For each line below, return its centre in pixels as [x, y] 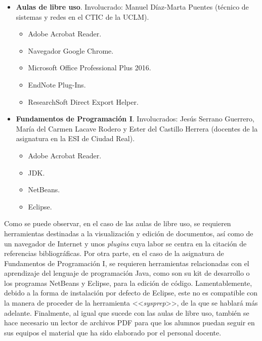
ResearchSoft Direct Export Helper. [83, 101]
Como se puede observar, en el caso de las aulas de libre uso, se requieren [118, 223]
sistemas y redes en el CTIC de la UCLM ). [82, 16]
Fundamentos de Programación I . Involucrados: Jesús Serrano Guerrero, [135, 119]
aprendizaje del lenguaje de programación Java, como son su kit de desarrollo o [127, 273]
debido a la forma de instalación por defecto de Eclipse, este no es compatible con [131, 293]
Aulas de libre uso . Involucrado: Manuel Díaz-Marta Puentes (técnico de [132, 7]
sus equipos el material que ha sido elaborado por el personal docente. [113, 332]
